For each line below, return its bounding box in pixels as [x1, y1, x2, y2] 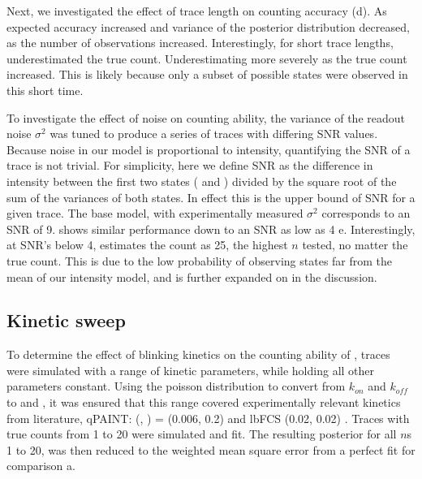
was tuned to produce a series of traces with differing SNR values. [50, 125, 378, 142]
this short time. [6, 81, 84, 98]
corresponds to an [321, 205, 411, 222]
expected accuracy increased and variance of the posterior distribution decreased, [6, 18, 410, 35]
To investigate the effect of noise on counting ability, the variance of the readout [6, 109, 405, 126]
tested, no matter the [302, 236, 408, 253]
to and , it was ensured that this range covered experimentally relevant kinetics [6, 394, 401, 411]
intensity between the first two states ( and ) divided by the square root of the [6, 172, 397, 189]
